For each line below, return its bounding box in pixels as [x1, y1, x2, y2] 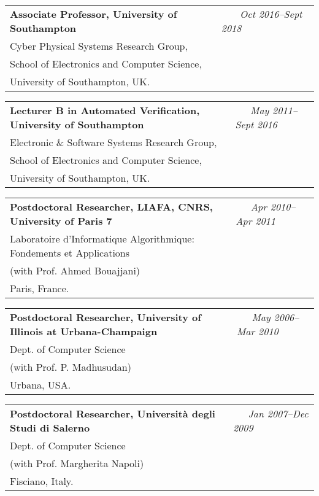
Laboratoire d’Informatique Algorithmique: [10, 231, 194, 246]
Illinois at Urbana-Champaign [10, 324, 158, 338]
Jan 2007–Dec [248, 406, 309, 420]
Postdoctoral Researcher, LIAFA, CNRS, [10, 200, 213, 214]
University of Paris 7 [10, 214, 112, 228]
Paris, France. [10, 281, 69, 295]
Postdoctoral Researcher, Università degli [10, 406, 215, 420]
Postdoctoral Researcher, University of [10, 310, 201, 324]
